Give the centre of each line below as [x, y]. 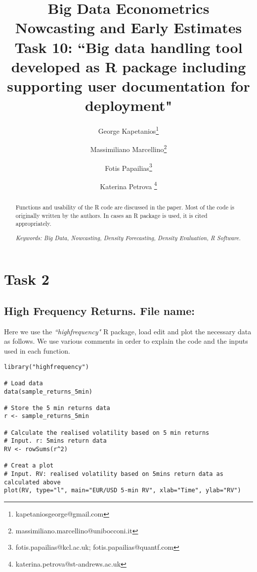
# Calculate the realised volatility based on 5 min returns [107, 433]
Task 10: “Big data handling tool [128, 47]
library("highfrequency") [46, 367]
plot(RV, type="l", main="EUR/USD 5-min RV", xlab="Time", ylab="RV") [123, 491]
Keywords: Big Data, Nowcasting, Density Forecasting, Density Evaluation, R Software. [128, 237]
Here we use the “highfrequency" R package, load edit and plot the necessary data [128, 331]
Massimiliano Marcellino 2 [128, 148]
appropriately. [33, 224]
